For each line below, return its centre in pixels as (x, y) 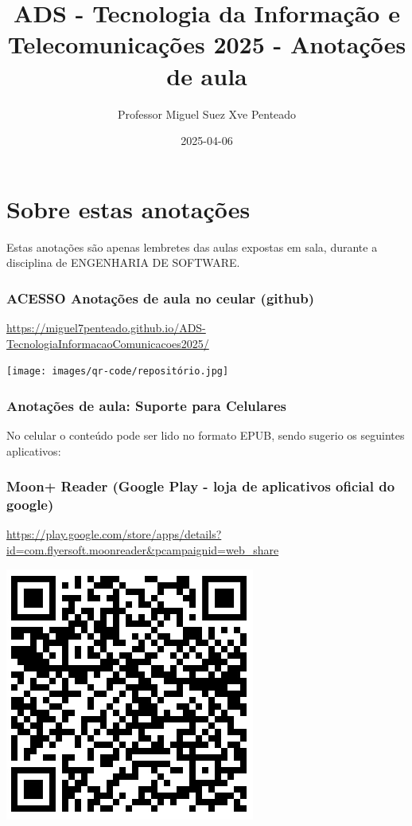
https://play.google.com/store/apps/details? (114, 534)
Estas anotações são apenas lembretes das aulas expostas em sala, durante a (192, 247)
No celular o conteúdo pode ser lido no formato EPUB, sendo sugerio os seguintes (206, 435)
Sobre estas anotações (128, 208)
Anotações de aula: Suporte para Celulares (146, 405)
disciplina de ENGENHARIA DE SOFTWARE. (123, 262)
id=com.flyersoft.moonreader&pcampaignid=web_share (143, 550)
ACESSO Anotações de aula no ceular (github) (161, 298)
